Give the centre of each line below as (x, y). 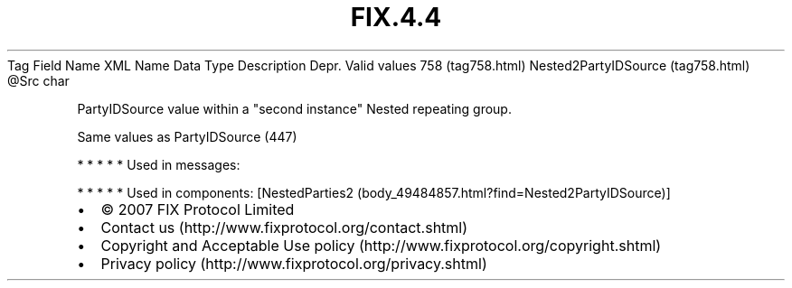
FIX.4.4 (396, 17)
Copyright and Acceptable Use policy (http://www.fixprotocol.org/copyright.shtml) (381, 245)
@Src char (38, 80)
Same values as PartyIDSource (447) (187, 136)
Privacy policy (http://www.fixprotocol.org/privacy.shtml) (294, 263)
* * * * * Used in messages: (159, 164)
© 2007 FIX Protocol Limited (198, 209)
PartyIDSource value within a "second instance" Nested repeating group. (294, 108)
